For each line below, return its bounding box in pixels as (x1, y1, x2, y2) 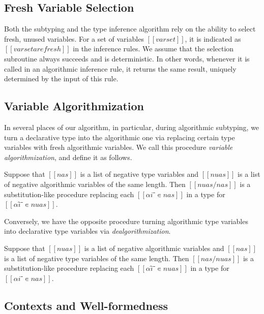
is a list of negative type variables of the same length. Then (4, 253, 189, 263)
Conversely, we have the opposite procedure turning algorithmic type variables (4, 215, 248, 226)
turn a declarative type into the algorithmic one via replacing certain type (4, 132, 235, 142)
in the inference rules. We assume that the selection (73, 43, 234, 54)
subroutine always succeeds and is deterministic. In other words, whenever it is (4, 53, 250, 64)
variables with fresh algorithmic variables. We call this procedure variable (4, 142, 233, 152)
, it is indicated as (185, 33, 241, 44)
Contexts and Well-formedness (4, 297, 168, 313)
